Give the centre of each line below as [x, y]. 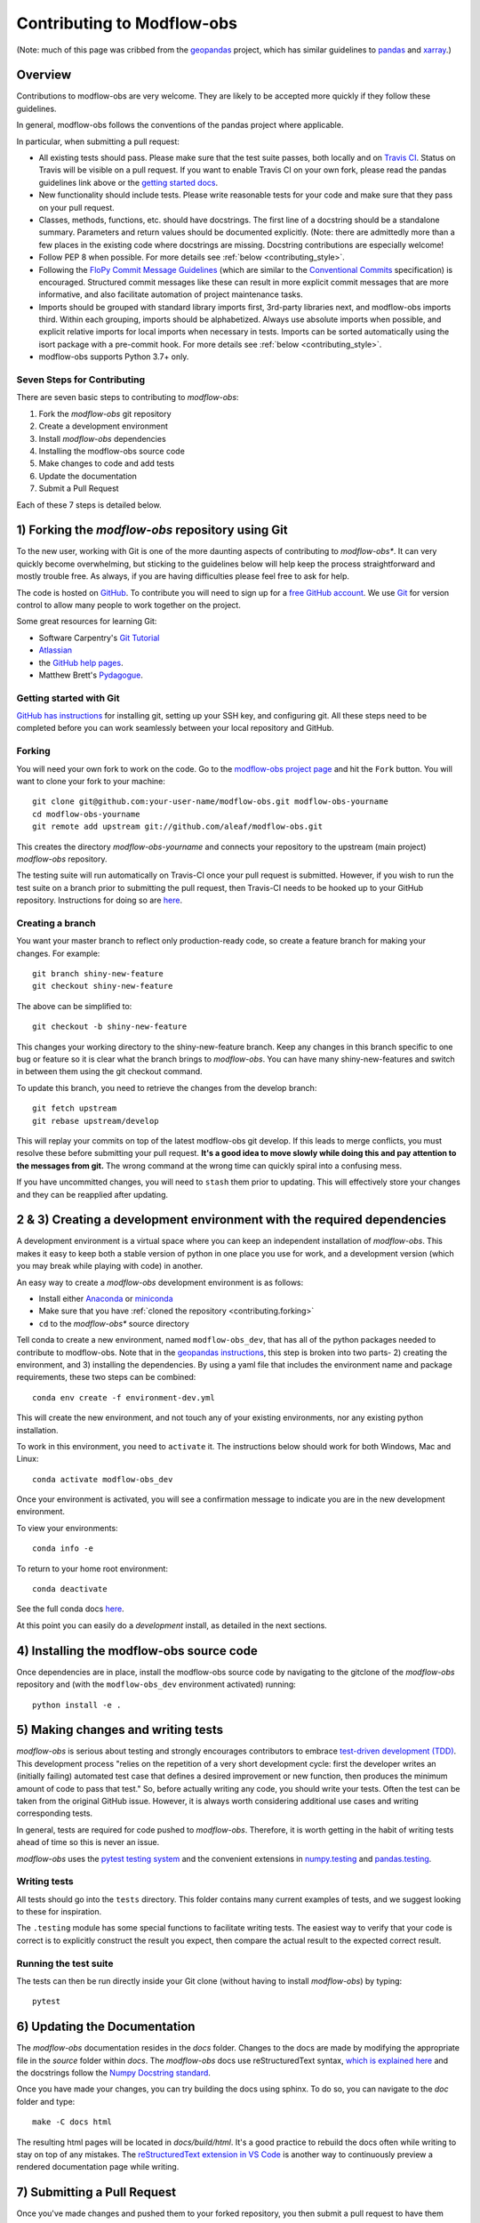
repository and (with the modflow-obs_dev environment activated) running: [156, 1684]
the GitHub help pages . [81, 662]
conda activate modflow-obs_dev [103, 1479]
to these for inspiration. [59, 1912]
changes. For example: [58, 953]
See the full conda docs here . [70, 1609]
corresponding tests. [55, 1813]
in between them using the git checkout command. [110, 1071]
